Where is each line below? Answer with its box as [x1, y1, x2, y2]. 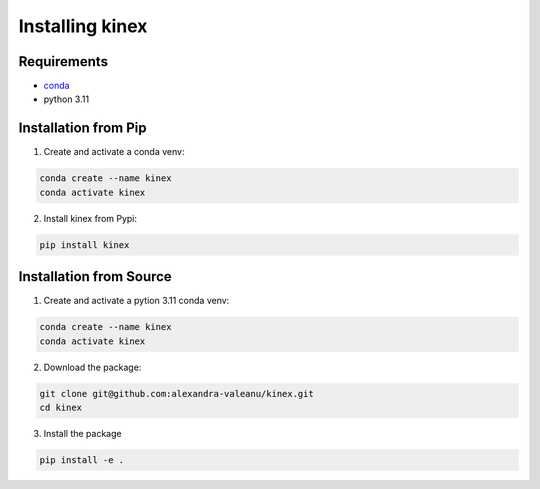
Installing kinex [18, 15, 148, 37]
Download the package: [43, 361, 142, 373]
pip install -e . [39, 454, 125, 465]
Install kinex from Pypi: [43, 212, 138, 224]
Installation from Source [18, 268, 172, 285]
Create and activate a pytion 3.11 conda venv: [43, 295, 230, 307]
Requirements [18, 53, 109, 70]
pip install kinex [39, 239, 130, 250]
